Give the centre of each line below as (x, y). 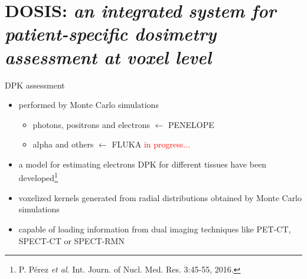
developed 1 (38, 177)
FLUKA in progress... (151, 144)
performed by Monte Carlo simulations (89, 105)
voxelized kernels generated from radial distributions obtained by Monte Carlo (160, 197)
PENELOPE (191, 124)
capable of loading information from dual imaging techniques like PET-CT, (155, 229)
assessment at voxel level (108, 57)
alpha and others (63, 144)
